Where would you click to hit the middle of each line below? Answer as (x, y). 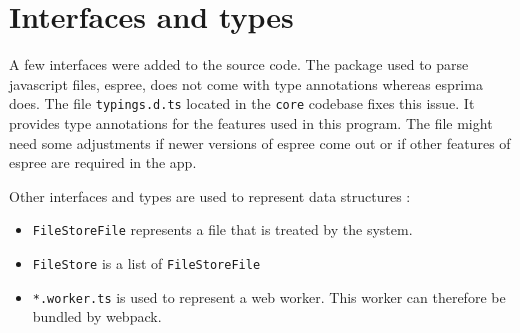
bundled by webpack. (97, 316)
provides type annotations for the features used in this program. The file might (251, 122)
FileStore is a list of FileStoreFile (146, 263)
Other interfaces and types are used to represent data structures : (210, 195)
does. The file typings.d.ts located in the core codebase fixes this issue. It (242, 103)
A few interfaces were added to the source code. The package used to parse (239, 64)
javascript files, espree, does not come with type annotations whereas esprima (246, 83)
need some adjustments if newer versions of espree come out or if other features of (260, 142)
